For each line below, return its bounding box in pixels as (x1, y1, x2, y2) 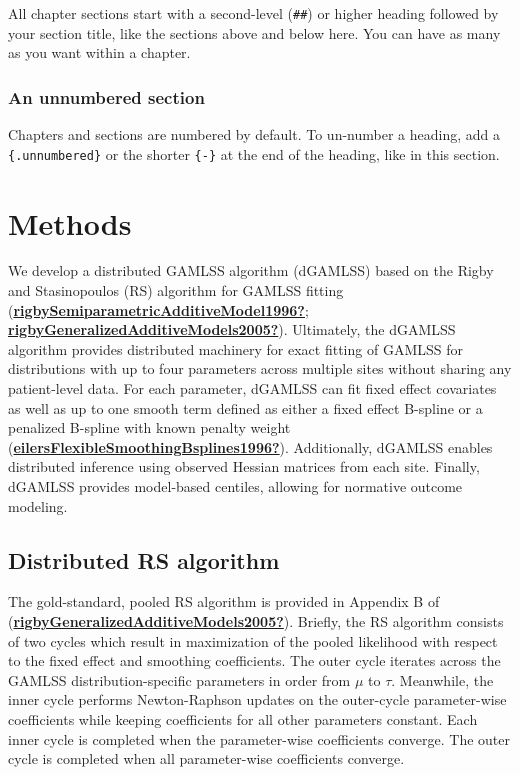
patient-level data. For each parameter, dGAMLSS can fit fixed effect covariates (8, 378, 497, 398)
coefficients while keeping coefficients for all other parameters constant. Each (8, 708, 478, 729)
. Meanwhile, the (391, 669, 494, 690)
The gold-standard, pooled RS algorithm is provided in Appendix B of (8, 591, 440, 612)
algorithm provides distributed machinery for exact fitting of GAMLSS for (8, 338, 463, 359)
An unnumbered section (8, 84, 205, 109)
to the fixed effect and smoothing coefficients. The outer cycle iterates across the (8, 650, 501, 671)
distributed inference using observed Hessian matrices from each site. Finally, (8, 456, 480, 477)
